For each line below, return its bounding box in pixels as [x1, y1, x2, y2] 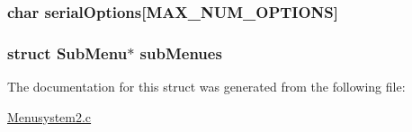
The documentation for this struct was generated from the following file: [7, 77, 406, 96]
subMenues [139, 41, 222, 64]
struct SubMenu [7, 41, 128, 64]
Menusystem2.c [7, 107, 92, 126]
